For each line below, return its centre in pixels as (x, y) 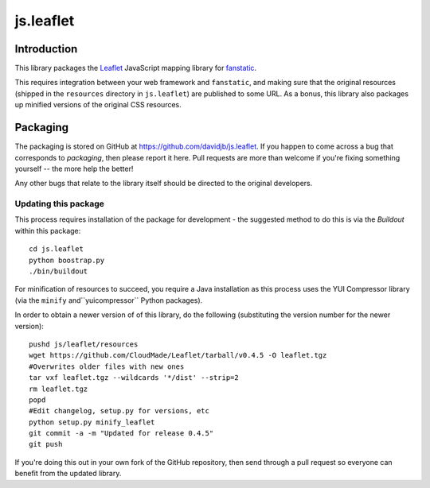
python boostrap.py (67, 260)
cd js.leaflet (56, 249)
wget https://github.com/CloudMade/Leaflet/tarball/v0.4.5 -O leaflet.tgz (178, 355)
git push (46, 444)
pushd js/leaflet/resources (84, 344)
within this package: (48, 230)
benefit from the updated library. (68, 474)
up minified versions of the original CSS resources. (98, 105)
